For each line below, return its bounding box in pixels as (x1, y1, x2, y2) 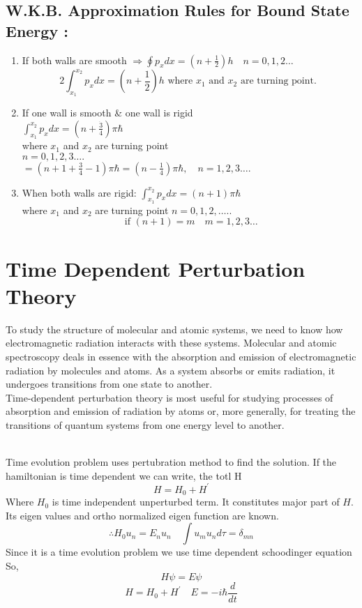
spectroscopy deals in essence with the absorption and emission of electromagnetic (6, 349, 356, 363)
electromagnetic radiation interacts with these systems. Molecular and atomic (6, 335, 337, 350)
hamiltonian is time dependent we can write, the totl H (6, 468, 242, 482)
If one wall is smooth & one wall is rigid (22, 105, 193, 120)
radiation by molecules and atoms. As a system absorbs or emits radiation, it (6, 363, 335, 377)
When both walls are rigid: (22, 185, 137, 199)
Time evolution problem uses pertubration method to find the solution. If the (6, 455, 337, 469)
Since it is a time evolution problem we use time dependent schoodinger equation (6, 545, 352, 559)
